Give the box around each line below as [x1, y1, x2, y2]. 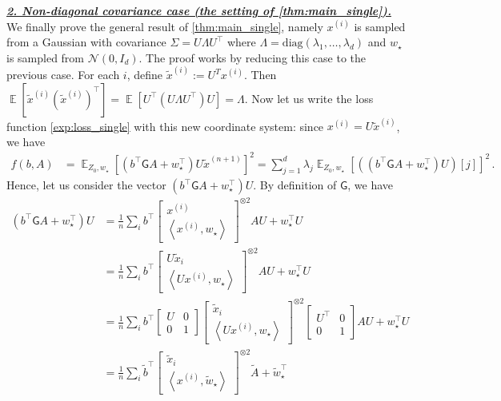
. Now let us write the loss [244, 89, 374, 106]
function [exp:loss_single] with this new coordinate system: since [6, 117, 324, 134]
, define [126, 66, 163, 83]
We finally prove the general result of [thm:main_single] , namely [6, 18, 323, 34]
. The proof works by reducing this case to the [138, 49, 367, 66]
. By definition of [253, 177, 337, 193]
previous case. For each [6, 66, 120, 83]
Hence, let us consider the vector [6, 177, 166, 193]
